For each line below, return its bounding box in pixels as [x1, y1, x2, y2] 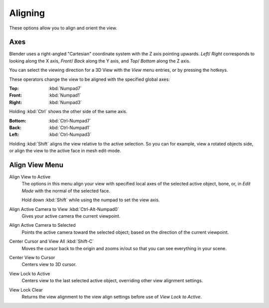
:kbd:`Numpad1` [48, 92, 81, 98]
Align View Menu [9, 160, 64, 169]
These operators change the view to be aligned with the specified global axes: [9, 76, 170, 82]
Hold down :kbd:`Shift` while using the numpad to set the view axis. [21, 197, 160, 203]
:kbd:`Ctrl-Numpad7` [48, 118, 92, 124]
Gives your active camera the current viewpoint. [21, 213, 121, 219]
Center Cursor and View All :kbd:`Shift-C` [9, 238, 94, 244]
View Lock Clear [9, 287, 43, 293]
